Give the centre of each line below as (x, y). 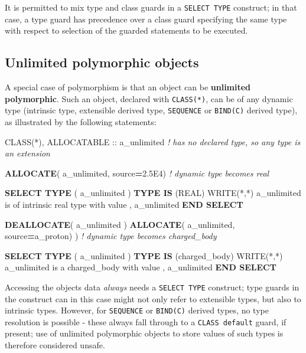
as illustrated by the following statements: (81, 121)
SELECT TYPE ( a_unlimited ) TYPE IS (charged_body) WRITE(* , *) (144, 255)
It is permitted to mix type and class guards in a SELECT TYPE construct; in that (151, 7)
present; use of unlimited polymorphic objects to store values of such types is (144, 333)
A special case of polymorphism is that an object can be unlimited (128, 87)
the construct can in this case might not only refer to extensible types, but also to (153, 298)
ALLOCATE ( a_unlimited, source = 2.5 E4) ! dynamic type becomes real (137, 173)
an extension (27, 153)
